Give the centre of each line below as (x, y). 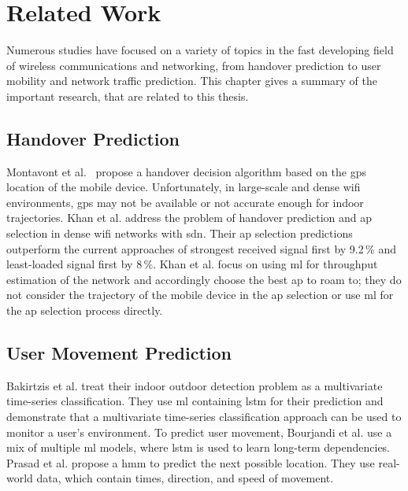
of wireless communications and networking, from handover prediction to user (194, 65)
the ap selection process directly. (85, 310)
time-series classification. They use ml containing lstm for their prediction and (195, 401)
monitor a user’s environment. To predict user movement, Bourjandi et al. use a (199, 432)
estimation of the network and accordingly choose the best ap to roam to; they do (204, 279)
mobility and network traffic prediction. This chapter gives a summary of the (192, 81)
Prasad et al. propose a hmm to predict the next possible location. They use (191, 462)
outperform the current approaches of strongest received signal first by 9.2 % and (201, 248)
